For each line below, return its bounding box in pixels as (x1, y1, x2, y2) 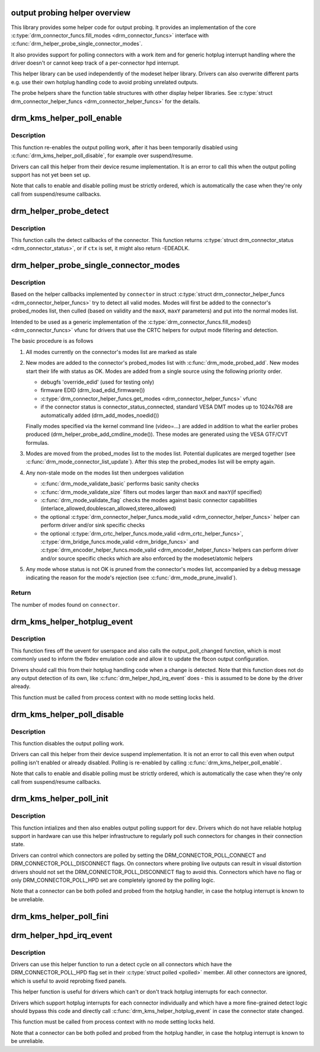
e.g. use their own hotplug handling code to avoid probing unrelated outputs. (11, 78, 199, 85)
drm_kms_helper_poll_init (11, 793, 109, 804)
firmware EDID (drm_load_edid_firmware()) (40, 387, 145, 394)
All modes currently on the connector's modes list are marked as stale (25, 348, 197, 355)
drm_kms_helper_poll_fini (11, 911, 109, 922)
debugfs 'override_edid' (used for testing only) (40, 378, 155, 385)
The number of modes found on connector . (11, 601, 120, 608)
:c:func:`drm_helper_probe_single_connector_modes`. (11, 40, 143, 47)
